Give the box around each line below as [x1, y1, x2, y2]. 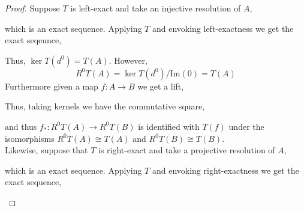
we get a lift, [137, 79, 184, 92]
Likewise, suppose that [5, 144, 88, 156]
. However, [109, 54, 148, 66]
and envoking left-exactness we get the [152, 22, 294, 34]
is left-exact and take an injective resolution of [70, 2, 241, 14]
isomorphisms [5, 132, 55, 144]
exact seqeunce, [5, 34, 62, 46]
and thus [5, 120, 37, 132]
